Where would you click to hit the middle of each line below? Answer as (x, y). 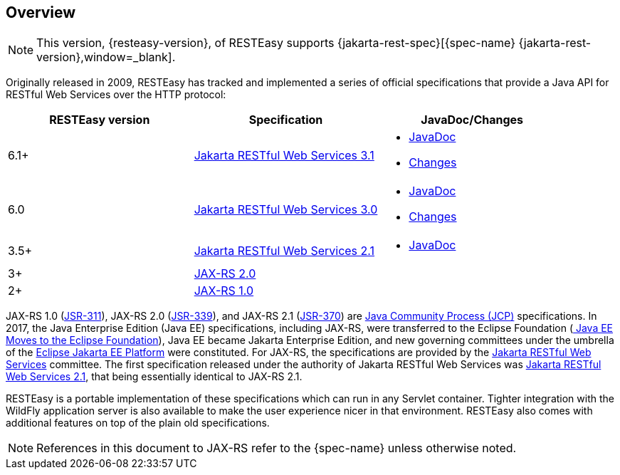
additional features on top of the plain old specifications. (138, 423)
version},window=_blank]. (106, 57)
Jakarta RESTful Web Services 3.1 (284, 156)
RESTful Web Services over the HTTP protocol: (116, 95)
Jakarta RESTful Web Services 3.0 (286, 210)
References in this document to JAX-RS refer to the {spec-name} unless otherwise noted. (277, 448)
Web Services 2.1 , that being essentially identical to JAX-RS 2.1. (154, 377)
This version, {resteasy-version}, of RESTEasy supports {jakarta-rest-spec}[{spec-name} (276, 43)
